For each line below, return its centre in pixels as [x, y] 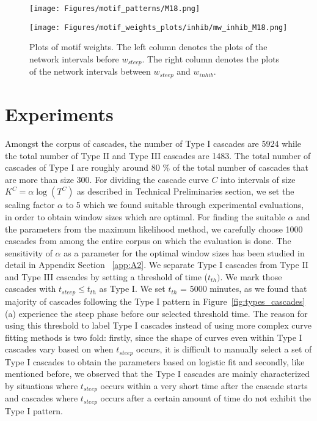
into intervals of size [258, 179]
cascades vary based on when [59, 349]
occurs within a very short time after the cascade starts [204, 385]
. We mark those [251, 276]
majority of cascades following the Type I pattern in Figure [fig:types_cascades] [155, 301]
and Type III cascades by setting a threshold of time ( [107, 276]
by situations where [42, 385]
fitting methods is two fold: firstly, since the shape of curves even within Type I [154, 337]
